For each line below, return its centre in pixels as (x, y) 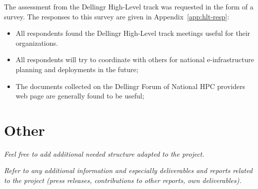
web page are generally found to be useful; (80, 96)
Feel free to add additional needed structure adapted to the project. (104, 153)
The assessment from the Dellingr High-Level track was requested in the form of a (129, 6)
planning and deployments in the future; (77, 69)
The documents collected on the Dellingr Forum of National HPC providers (130, 86)
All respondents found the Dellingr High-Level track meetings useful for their (133, 33)
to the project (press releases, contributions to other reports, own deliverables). (123, 180)
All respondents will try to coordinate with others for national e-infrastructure (135, 59)
